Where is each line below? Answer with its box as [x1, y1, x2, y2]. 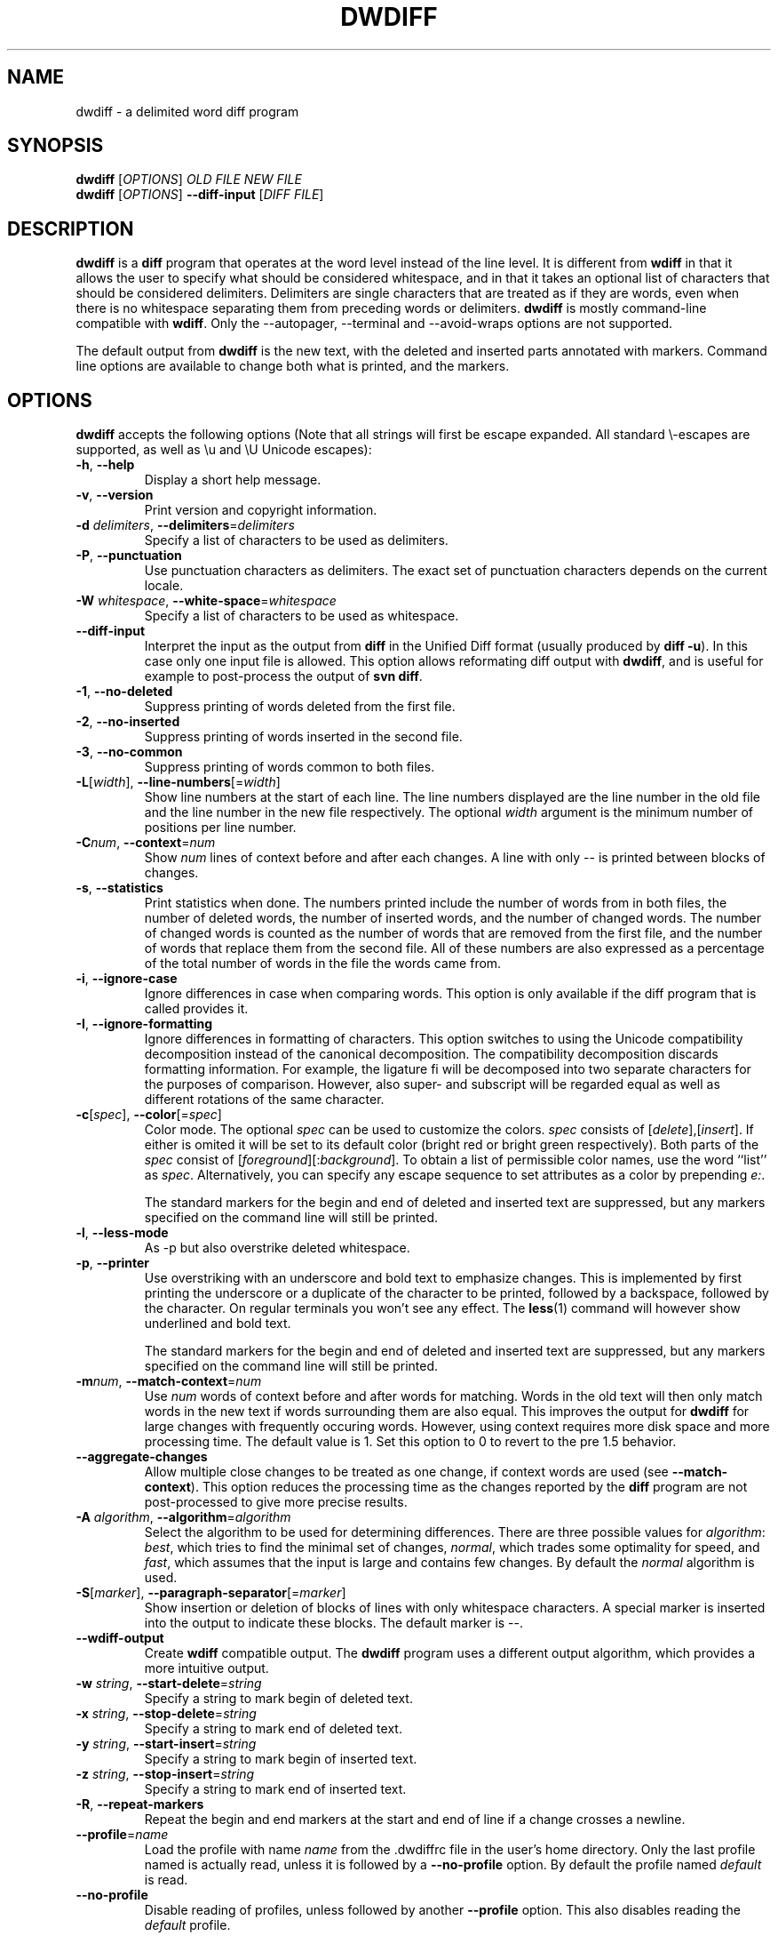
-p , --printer [75, 1255, 149, 1271]
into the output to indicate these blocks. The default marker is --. [144, 1615, 524, 1631]
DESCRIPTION [7, 217, 134, 240]
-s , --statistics [75, 880, 163, 896]
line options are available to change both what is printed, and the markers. [75, 358, 510, 374]
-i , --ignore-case [75, 971, 178, 987]
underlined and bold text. [144, 1316, 291, 1332]
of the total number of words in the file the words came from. [144, 956, 502, 972]
